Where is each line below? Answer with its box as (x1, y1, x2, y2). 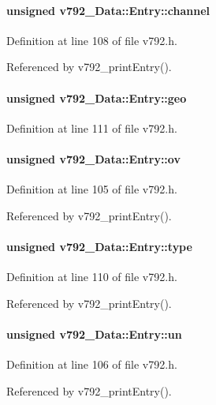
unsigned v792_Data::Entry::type (6, 238, 192, 254)
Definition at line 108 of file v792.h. (6, 32, 177, 48)
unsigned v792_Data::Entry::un (6, 325, 182, 342)
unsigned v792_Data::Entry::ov (6, 150, 181, 167)
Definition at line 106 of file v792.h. (6, 356, 177, 373)
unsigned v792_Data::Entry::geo (6, 89, 187, 106)
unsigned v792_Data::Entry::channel (6, 2, 210, 18)
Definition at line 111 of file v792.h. (6, 119, 177, 136)
